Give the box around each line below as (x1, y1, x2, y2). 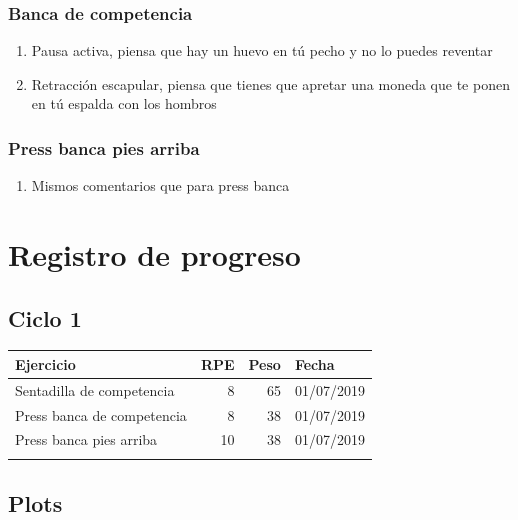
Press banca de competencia (15, 404, 187, 425)
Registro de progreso (8, 234, 301, 274)
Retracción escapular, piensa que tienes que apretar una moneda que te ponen (31, 73, 510, 94)
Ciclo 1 (8, 302, 82, 333)
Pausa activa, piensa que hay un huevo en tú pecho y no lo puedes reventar (31, 40, 493, 61)
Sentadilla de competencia (15, 379, 175, 400)
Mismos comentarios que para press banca (31, 175, 290, 196)
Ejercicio (15, 353, 76, 374)
